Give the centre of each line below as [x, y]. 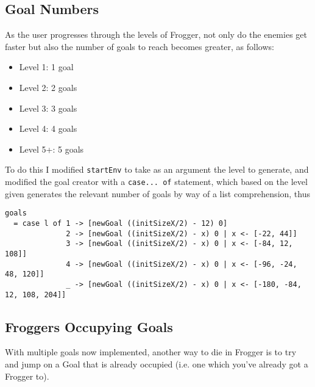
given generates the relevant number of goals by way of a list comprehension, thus [158, 193]
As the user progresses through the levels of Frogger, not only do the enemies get [156, 34]
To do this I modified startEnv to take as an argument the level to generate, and [157, 169]
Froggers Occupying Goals [89, 326]
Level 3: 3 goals [48, 108]
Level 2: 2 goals [48, 87]
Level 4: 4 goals [48, 128]
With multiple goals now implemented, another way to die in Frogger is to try [151, 352]
